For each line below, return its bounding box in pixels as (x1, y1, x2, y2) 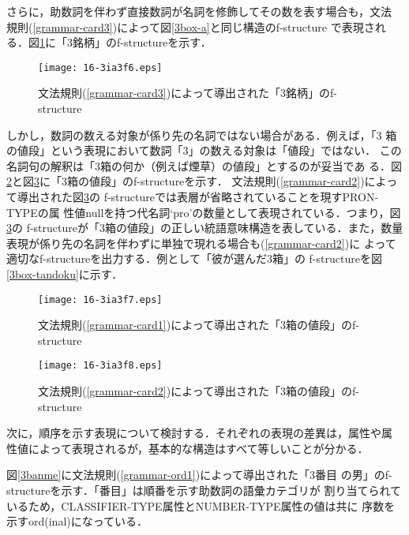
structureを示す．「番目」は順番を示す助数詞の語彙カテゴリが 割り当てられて (6, 482, 402, 499)
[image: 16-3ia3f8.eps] (38, 360, 163, 372)
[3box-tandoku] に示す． (6, 265, 123, 282)
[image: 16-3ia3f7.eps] (38, 294, 163, 305)
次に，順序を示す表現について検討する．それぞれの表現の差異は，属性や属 (6, 425, 392, 441)
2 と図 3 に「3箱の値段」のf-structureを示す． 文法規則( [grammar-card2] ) (6, 173, 365, 189)
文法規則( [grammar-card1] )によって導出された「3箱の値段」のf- (38, 316, 359, 333)
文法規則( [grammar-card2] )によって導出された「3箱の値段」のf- (38, 383, 359, 399)
